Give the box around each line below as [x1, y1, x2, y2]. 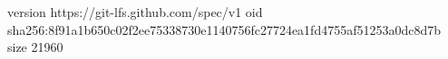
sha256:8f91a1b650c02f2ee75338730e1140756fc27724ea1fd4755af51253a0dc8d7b [7, 20, 442, 38]
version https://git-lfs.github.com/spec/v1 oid [7, 3, 263, 21]
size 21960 [7, 38, 63, 56]
